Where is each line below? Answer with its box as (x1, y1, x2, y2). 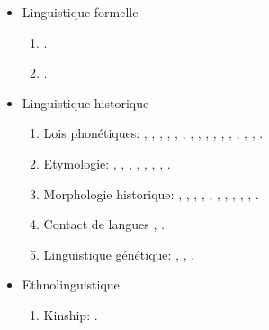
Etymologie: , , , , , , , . (43, 153, 171, 172)
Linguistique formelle (22, 3, 139, 21)
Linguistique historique (22, 93, 149, 112)
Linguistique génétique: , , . (43, 244, 195, 263)
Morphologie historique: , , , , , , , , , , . (43, 184, 259, 203)
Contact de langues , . (43, 215, 165, 234)
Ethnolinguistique (22, 275, 120, 294)
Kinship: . (43, 305, 98, 324)
